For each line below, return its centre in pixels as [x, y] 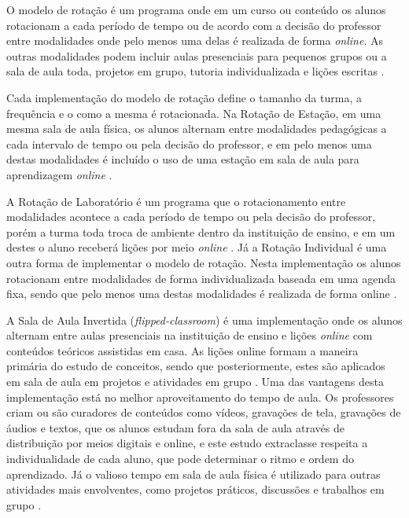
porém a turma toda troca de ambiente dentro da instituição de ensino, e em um [201, 231]
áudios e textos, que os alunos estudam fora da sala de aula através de [175, 427]
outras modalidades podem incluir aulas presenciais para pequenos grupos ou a [197, 55]
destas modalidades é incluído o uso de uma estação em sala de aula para [183, 159]
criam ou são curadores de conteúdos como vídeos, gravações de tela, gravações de [204, 412]
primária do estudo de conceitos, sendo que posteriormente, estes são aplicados [196, 366]
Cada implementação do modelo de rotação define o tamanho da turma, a [184, 97]
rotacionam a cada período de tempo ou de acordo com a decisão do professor [194, 25]
